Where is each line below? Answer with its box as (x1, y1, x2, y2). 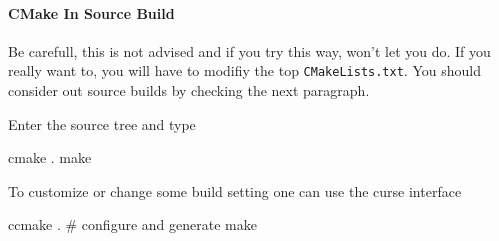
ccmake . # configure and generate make (8, 214, 257, 235)
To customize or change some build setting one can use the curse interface (8, 180, 462, 201)
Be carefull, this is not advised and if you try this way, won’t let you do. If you (8, 40, 491, 61)
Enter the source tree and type (8, 113, 196, 134)
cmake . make (8, 147, 92, 168)
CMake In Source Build (8, 2, 175, 23)
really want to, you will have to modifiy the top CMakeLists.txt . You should (8, 60, 481, 81)
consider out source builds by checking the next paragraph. (8, 80, 370, 101)
